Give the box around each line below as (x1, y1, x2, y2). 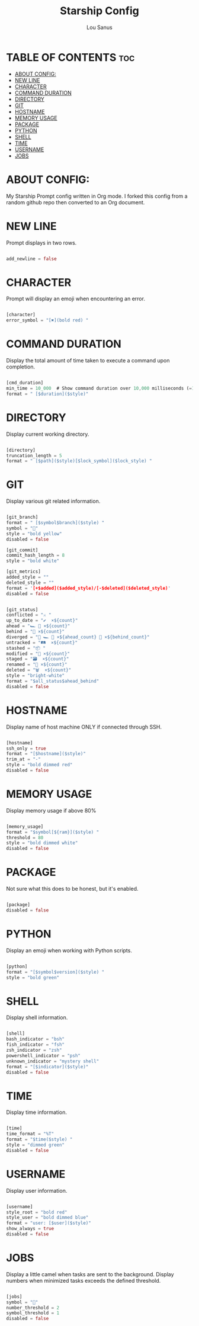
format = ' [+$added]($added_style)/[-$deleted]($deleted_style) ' (6, 585, 171, 591)
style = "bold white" (6, 558, 60, 564)
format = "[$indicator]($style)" (6, 1064, 89, 1070)
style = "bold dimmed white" (6, 840, 78, 846)
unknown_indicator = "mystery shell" (6, 1058, 99, 1064)
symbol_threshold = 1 (6, 1310, 60, 1316)
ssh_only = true (6, 745, 46, 752)
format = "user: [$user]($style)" (6, 1220, 92, 1227)
